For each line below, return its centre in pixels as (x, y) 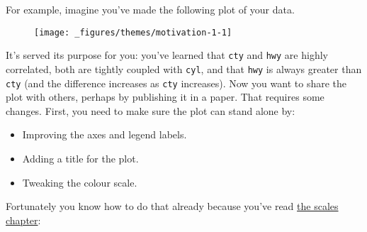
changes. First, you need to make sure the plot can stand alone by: (151, 110)
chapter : (23, 220)
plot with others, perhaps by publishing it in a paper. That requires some (165, 97)
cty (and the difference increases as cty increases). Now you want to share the (176, 83)
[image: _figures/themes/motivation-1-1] (133, 32)
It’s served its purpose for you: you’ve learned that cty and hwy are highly (167, 55)
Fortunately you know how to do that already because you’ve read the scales (172, 206)
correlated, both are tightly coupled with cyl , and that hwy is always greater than (184, 68)
